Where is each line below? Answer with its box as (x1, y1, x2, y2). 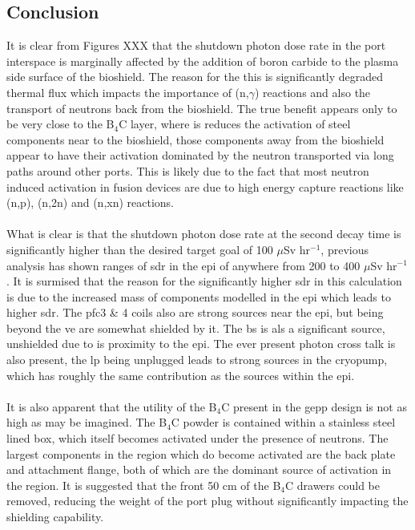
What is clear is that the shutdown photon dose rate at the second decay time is (6, 225, 401, 242)
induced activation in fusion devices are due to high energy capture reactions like (6, 178, 404, 195)
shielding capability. (6, 508, 104, 525)
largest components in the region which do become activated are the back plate (6, 445, 396, 462)
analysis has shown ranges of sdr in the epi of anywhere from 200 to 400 (6, 257, 361, 273)
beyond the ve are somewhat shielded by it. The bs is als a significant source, (6, 319, 385, 336)
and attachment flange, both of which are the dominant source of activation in (6, 461, 392, 478)
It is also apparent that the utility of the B (6, 398, 217, 415)
